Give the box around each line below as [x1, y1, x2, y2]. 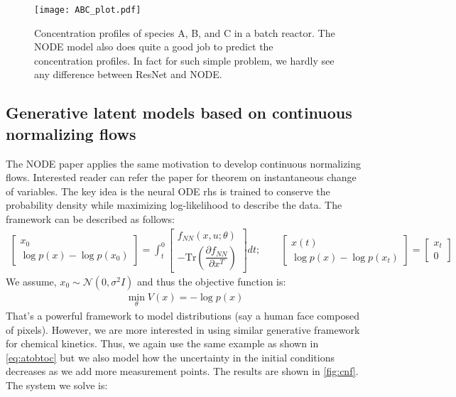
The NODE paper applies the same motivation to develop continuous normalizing [6, 156, 362, 170]
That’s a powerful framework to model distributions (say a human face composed [6, 308, 359, 322]
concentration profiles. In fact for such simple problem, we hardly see [34, 53, 335, 67]
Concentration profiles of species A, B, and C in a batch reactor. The [34, 25, 335, 40]
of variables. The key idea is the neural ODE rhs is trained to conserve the [6, 183, 330, 198]
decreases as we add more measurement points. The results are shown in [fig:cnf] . [6, 364, 359, 379]
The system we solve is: [6, 377, 108, 392]
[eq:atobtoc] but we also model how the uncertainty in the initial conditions [6, 349, 335, 364]
